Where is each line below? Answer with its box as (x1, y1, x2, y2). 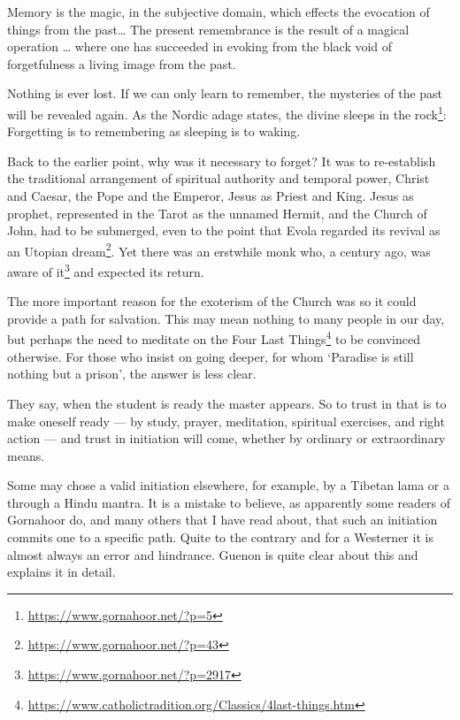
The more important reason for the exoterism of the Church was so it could (7, 292, 417, 310)
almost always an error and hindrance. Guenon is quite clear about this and (7, 545, 418, 563)
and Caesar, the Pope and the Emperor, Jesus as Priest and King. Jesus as (7, 187, 414, 204)
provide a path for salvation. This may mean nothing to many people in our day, (7, 309, 445, 327)
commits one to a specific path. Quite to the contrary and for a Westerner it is (7, 528, 433, 547)
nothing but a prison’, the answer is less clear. (7, 364, 257, 383)
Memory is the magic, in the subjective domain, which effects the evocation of (7, 3, 430, 20)
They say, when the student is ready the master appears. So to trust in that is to (7, 394, 447, 412)
